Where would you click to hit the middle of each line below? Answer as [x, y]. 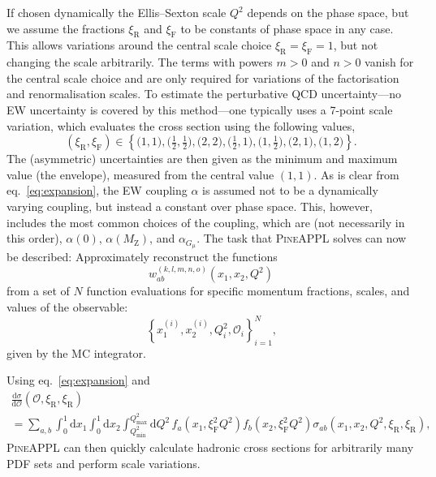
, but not [356, 45]
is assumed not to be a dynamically [290, 190]
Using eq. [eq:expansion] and [78, 380]
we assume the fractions [66, 28]
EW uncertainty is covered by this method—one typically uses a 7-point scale [200, 109]
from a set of [38, 291]
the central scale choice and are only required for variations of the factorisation [203, 77]
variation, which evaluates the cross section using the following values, [181, 125]
